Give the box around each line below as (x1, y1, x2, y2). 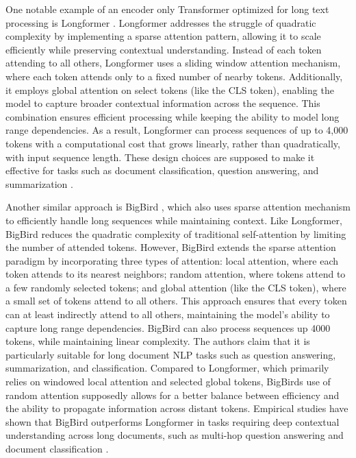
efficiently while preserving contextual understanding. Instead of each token (5, 42, 322, 56)
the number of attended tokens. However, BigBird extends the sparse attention (5, 240, 336, 254)
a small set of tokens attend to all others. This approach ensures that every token (5, 293, 347, 308)
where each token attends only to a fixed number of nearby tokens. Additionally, (5, 69, 343, 83)
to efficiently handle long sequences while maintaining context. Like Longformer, (5, 213, 342, 227)
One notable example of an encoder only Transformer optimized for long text (5, 2, 329, 16)
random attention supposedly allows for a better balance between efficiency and (5, 387, 340, 402)
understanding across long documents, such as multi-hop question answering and (5, 428, 344, 442)
